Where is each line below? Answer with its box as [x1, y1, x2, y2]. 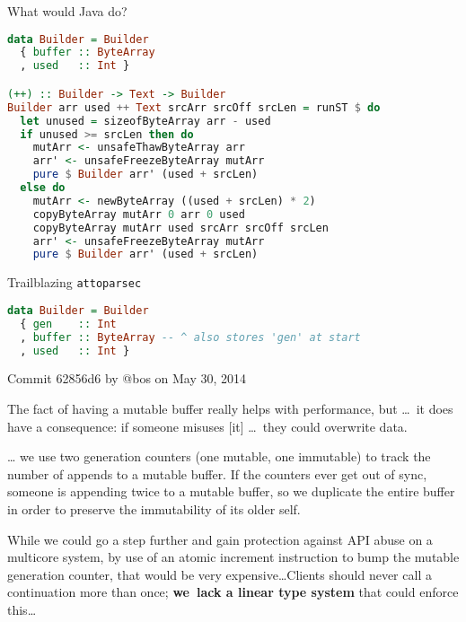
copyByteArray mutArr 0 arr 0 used [32, 207, 245, 221]
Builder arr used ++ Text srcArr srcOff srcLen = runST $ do [7, 101, 381, 114]
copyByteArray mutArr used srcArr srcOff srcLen [32, 221, 329, 234]
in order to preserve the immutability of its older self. [7, 499, 301, 518]
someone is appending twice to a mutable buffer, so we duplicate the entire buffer [7, 482, 455, 501]
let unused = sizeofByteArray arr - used [20, 114, 271, 127]
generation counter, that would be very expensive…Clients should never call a [7, 565, 432, 583]
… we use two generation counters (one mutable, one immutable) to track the [7, 447, 431, 466]
